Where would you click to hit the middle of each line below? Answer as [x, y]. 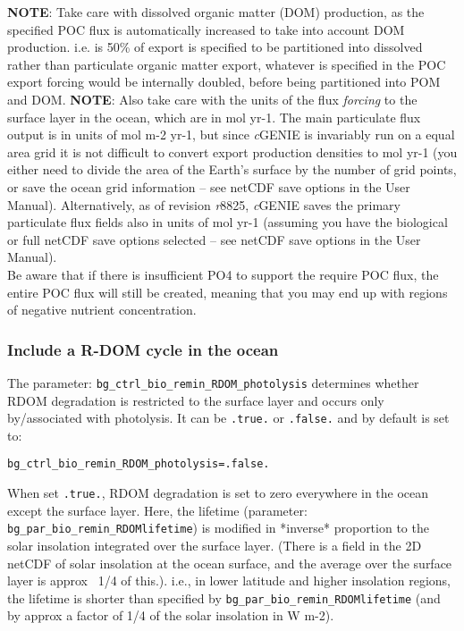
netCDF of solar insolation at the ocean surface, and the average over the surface [230, 563]
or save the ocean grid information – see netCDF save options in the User [209, 186]
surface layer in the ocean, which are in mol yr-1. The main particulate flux [214, 117]
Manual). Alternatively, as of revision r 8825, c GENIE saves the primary [204, 204]
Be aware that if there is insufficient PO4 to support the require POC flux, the [223, 274]
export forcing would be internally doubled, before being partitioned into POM [224, 82]
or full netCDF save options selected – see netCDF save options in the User [214, 239]
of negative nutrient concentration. [102, 310]
